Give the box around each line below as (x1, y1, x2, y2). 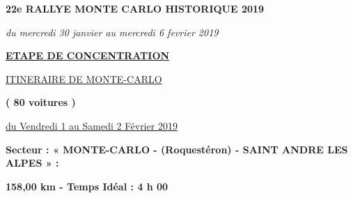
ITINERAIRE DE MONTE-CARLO (6, 71, 162, 86)
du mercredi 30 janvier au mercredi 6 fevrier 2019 (6, 24, 219, 39)
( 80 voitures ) (6, 95, 76, 109)
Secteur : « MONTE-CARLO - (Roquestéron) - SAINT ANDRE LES (6, 142, 348, 156)
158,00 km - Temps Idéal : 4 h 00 (6, 178, 168, 193)
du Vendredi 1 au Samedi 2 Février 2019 (6, 118, 178, 132)
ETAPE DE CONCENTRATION (6, 48, 170, 63)
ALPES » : (6, 155, 59, 170)
